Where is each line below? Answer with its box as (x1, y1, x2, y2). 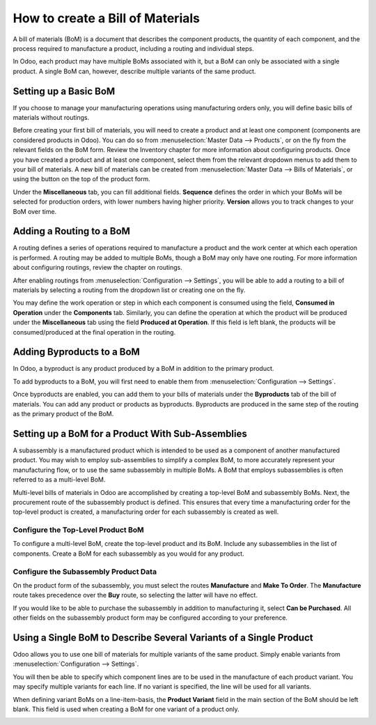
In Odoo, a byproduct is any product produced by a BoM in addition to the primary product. (13, 365, 274, 373)
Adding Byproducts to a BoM (13, 346, 141, 358)
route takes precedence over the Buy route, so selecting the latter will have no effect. (13, 591, 258, 600)
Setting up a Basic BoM (13, 85, 116, 97)
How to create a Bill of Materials (13, 10, 201, 26)
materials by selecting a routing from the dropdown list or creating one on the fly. (13, 286, 246, 294)
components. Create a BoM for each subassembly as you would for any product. (13, 549, 244, 558)
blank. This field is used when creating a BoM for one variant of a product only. (13, 705, 240, 713)
